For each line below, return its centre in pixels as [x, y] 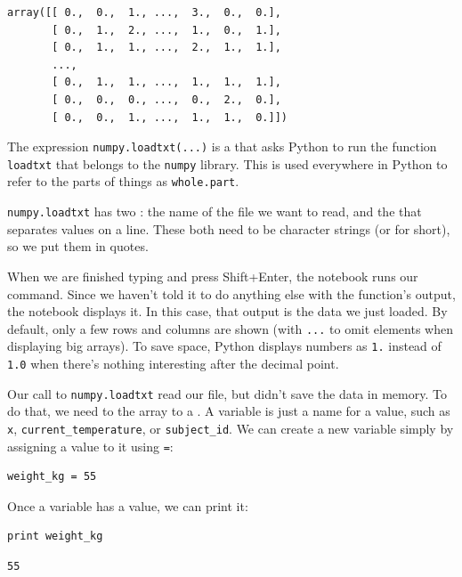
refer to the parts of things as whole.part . [123, 181]
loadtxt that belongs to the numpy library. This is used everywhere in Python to [227, 163]
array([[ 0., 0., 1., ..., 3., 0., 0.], [144, 12]
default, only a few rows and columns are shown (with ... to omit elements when [230, 328]
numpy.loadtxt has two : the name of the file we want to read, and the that [215, 211]
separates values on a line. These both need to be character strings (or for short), [229, 228]
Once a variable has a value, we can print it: [128, 505]
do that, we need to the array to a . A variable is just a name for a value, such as [229, 411]
